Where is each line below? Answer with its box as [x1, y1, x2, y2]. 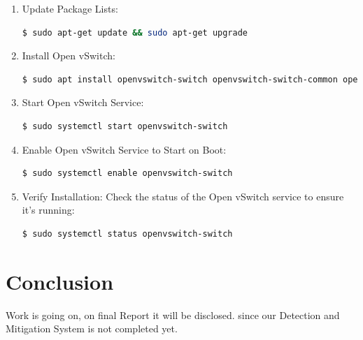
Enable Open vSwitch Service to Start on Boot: [22, 142, 227, 156]
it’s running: [22, 202, 75, 217]
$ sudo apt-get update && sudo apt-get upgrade [22, 27, 248, 38]
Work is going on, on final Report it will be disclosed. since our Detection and [6, 307, 340, 322]
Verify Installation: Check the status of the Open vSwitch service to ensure [22, 189, 344, 203]
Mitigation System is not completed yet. [6, 321, 178, 336]
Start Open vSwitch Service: [22, 95, 144, 110]
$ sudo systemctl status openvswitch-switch [22, 228, 233, 239]
